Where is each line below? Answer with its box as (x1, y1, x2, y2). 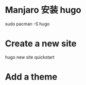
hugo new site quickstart (5, 54, 55, 60)
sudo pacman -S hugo (5, 21, 50, 27)
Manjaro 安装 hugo (5, 4, 82, 16)
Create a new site (5, 38, 77, 49)
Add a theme (5, 71, 57, 83)
